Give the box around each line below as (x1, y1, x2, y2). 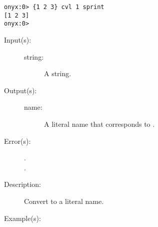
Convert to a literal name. (24, 195, 104, 206)
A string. (44, 68, 71, 79)
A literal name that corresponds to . (44, 118, 155, 129)
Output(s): (4, 85, 37, 95)
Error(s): (4, 135, 31, 146)
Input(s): (4, 34, 31, 45)
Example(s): (4, 212, 41, 223)
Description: (4, 179, 41, 189)
